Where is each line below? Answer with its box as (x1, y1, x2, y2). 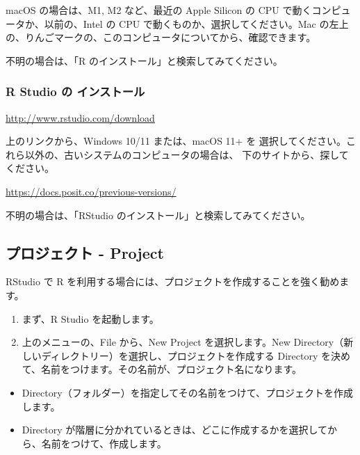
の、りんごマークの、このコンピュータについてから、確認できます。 (6, 30, 316, 45)
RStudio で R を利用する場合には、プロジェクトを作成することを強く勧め (6, 274, 340, 289)
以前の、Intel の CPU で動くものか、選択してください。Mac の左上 (44, 16, 349, 31)
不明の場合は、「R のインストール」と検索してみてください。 (6, 53, 283, 67)
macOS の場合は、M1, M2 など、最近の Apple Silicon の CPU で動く (6, 3, 312, 17)
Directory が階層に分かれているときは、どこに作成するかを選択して (22, 422, 328, 437)
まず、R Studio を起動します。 (22, 311, 159, 326)
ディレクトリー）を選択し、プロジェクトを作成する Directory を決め (41, 348, 350, 362)
